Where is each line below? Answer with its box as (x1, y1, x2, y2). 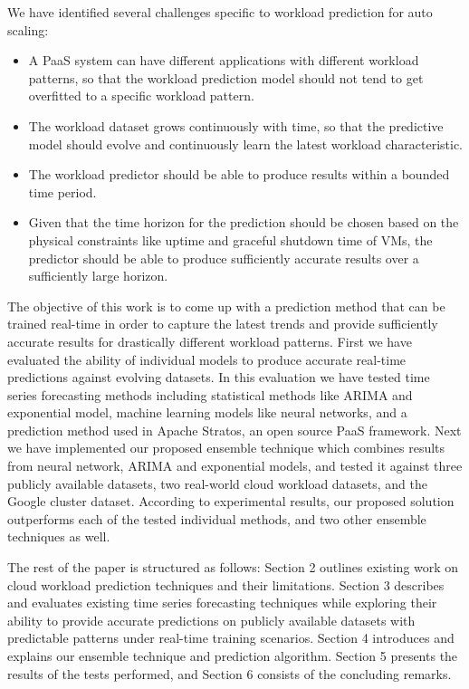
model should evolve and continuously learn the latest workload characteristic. (28, 134, 463, 153)
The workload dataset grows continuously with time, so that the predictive (28, 116, 444, 135)
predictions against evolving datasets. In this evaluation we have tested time (7, 368, 430, 387)
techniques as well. (7, 527, 110, 546)
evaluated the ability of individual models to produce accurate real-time (7, 349, 407, 368)
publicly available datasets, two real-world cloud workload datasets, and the (7, 474, 427, 493)
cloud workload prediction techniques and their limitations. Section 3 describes (7, 575, 445, 594)
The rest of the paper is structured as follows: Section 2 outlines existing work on (7, 558, 459, 577)
